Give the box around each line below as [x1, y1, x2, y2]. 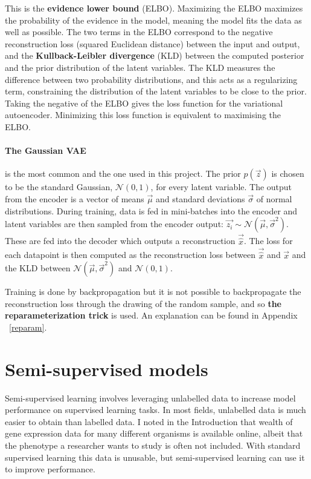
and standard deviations [155, 192, 245, 205]
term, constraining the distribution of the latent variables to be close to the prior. [5, 85, 307, 97]
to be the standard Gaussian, [5, 180, 113, 193]
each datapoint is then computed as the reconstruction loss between [5, 248, 255, 261]
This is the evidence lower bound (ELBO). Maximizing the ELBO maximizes [5, 2, 303, 14]
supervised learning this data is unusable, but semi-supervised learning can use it [5, 451, 305, 463]
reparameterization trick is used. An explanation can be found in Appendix [5, 309, 298, 322]
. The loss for [243, 234, 293, 247]
